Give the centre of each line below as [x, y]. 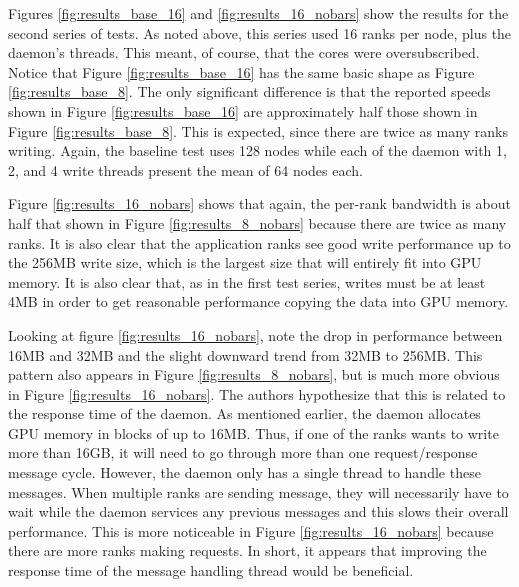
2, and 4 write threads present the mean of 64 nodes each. [185, 169]
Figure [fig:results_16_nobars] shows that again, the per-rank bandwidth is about [259, 203]
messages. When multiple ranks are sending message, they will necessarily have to [258, 491]
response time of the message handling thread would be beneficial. [211, 570]
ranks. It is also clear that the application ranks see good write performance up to [259, 242]
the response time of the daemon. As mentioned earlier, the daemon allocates [244, 413]
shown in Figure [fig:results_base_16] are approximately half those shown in [243, 110]
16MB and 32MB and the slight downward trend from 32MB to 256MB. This [245, 354]
